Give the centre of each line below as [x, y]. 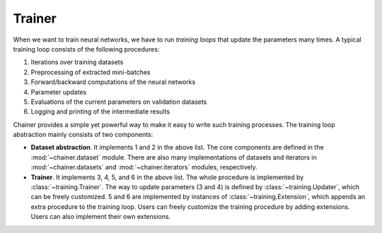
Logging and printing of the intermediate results [100, 112]
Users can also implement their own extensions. [101, 217]
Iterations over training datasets [77, 62]
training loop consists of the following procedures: [86, 49]
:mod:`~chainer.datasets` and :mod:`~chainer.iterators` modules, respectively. [144, 167]
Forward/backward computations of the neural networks [113, 82]
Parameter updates [59, 92]
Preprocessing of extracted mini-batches [91, 72]
